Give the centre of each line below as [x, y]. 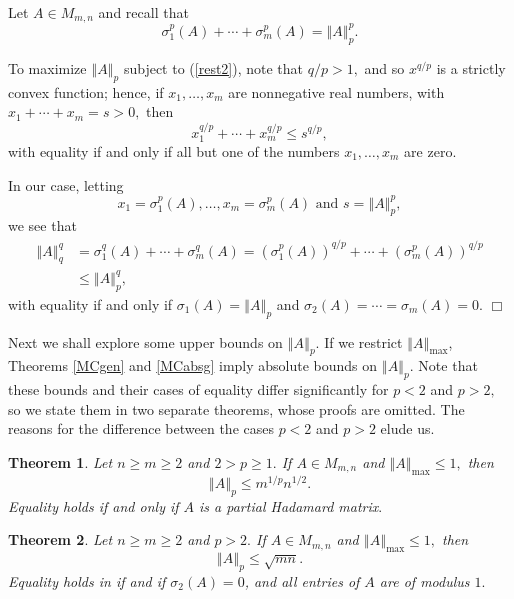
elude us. [407, 428]
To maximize [47, 67]
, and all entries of [302, 580]
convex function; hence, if [86, 91]
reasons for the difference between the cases [141, 428]
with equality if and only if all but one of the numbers [174, 150]
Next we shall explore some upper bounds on [145, 341]
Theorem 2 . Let [60, 539]
